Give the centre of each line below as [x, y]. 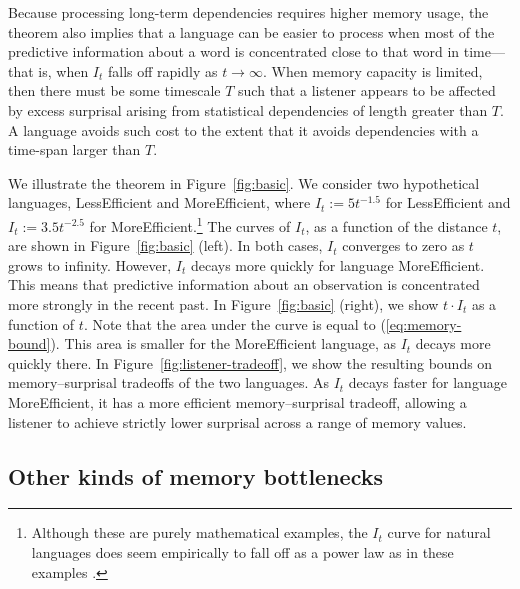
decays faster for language [427, 382]
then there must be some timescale [114, 90]
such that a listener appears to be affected [367, 90]
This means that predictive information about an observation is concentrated [244, 284]
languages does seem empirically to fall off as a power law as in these [242, 551]
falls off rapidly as [163, 70]
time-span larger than [74, 149]
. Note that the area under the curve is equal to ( [234, 323]
